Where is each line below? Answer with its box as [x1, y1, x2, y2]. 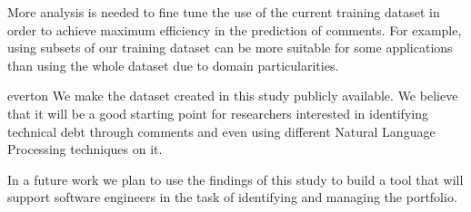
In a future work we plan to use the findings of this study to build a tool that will [7, 169, 464, 188]
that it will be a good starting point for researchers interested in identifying [7, 103, 428, 122]
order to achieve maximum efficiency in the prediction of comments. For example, [7, 20, 462, 39]
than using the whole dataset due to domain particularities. [7, 55, 339, 74]
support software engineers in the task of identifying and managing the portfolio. [7, 188, 457, 207]
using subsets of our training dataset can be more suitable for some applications [7, 38, 453, 57]
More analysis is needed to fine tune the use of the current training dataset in [7, 3, 440, 21]
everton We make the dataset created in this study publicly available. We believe [7, 86, 458, 105]
